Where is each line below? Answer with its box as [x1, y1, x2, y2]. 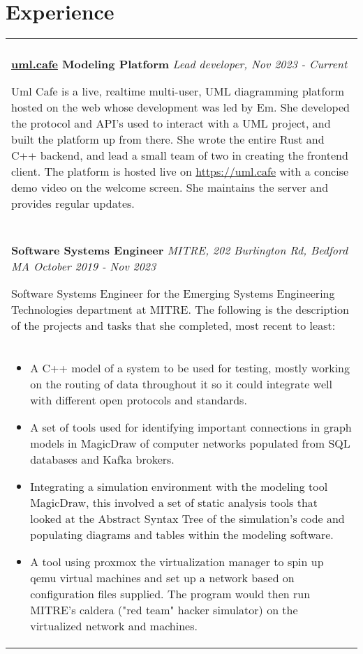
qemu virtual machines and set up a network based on [30, 570, 295, 586]
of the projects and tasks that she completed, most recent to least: [11, 317, 336, 334]
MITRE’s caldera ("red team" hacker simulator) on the [30, 602, 298, 618]
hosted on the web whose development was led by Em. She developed [11, 99, 350, 116]
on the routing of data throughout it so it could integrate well [30, 376, 332, 393]
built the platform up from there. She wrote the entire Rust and [11, 131, 325, 148]
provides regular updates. [11, 195, 135, 212]
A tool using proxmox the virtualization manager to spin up [30, 554, 324, 570]
